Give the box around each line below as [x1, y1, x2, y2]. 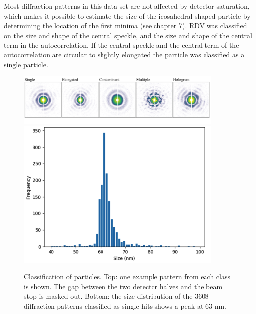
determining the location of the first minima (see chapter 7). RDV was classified [4, 20, 247, 31]
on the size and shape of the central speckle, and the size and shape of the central [4, 30, 252, 40]
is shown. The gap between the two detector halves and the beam [24, 281, 223, 291]
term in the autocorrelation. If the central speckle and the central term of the [4, 40, 239, 50]
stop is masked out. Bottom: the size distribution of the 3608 [24, 291, 209, 301]
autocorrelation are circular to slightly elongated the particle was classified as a [4, 49, 245, 59]
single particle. [4, 59, 48, 69]
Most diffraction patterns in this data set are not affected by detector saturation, [4, 1, 250, 11]
